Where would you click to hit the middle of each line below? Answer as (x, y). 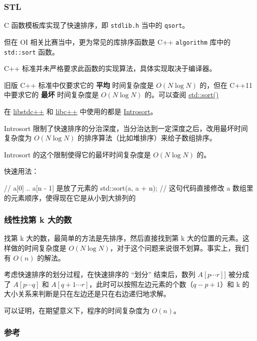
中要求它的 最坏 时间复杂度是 (51, 95)
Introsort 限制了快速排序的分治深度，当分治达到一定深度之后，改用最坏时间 (126, 128)
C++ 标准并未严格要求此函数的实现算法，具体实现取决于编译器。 (110, 68)
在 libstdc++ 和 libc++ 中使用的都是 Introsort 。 (81, 111)
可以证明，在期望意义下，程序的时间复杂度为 (77, 310)
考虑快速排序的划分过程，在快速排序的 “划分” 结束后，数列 (100, 274)
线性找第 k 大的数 (38, 220)
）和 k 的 (235, 284)
